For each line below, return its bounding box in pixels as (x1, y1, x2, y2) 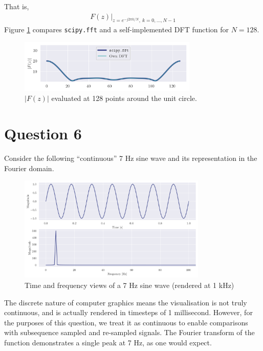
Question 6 (4, 123, 82, 144)
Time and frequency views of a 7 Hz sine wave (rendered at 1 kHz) (25, 279, 234, 290)
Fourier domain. (4, 162, 54, 173)
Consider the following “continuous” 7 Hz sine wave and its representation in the (4, 153, 257, 163)
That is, (4, 1, 29, 11)
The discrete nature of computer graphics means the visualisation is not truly (4, 297, 247, 307)
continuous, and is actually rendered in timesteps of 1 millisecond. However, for (4, 307, 253, 318)
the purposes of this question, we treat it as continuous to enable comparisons (4, 317, 248, 327)
